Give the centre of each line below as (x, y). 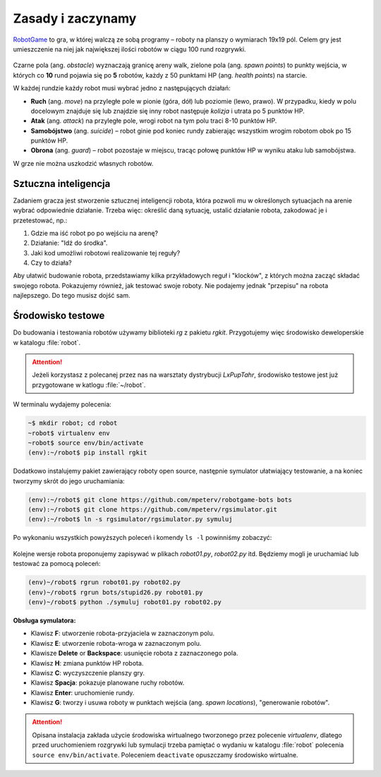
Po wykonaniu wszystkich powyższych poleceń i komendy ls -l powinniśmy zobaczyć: (143, 538)
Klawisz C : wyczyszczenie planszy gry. (87, 673)
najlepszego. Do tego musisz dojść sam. (72, 296)
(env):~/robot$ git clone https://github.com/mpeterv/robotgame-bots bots (160, 500)
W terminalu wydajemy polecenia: (62, 404)
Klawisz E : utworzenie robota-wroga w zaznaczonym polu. (116, 643)
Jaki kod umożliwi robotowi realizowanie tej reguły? (105, 253)
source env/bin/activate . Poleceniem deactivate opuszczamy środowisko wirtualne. (165, 754)
